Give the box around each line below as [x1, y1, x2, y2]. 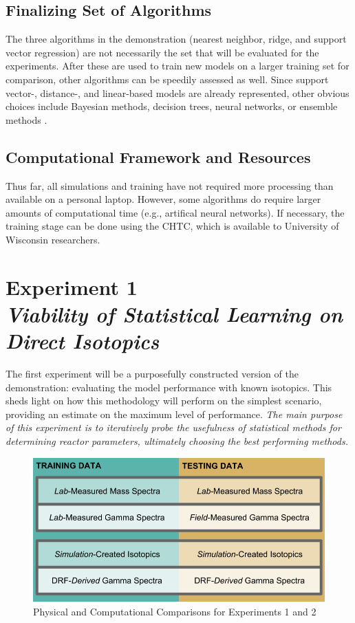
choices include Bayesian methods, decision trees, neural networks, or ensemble [6, 99, 338, 113]
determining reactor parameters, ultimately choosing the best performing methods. [6, 434, 348, 448]
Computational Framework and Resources [6, 146, 311, 167]
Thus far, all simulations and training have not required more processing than [6, 178, 334, 193]
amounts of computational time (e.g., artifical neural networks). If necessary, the [6, 205, 345, 219]
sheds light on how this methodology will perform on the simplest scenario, [6, 393, 322, 408]
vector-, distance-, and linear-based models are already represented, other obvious [6, 85, 349, 100]
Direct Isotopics [6, 327, 160, 356]
